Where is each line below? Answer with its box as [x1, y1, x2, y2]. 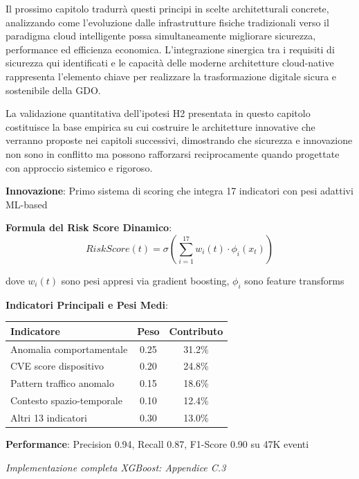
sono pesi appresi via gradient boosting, [61, 273, 230, 287]
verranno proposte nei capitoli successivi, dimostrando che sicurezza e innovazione [6, 133, 353, 147]
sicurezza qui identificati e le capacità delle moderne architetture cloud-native [6, 55, 334, 70]
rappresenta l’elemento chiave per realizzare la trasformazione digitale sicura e [6, 69, 337, 83]
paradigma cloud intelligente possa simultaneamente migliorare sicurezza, [6, 28, 316, 43]
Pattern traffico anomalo [10, 376, 114, 390]
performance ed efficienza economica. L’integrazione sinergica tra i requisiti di [6, 42, 335, 56]
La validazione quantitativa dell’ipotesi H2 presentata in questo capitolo [6, 106, 311, 120]
